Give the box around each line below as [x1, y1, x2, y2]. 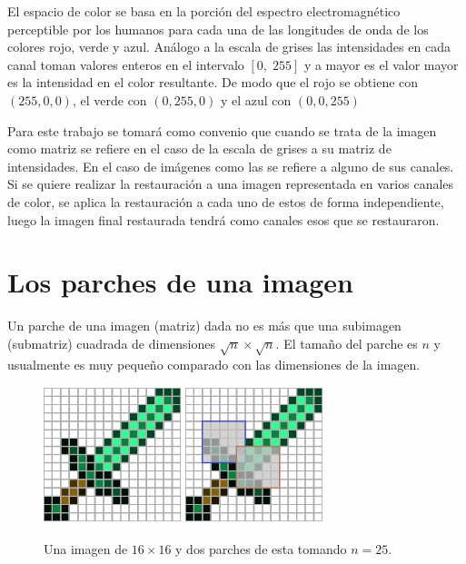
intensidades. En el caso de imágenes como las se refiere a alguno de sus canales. [7, 156, 454, 175]
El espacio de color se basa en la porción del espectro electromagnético [7, 2, 401, 20]
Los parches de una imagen [7, 263, 353, 301]
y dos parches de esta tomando [175, 539, 347, 558]
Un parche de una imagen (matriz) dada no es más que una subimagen [7, 316, 402, 335]
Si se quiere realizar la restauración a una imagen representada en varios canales [7, 174, 454, 193]
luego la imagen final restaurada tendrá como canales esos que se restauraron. [7, 210, 440, 229]
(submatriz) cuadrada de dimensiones [7, 333, 215, 352]
